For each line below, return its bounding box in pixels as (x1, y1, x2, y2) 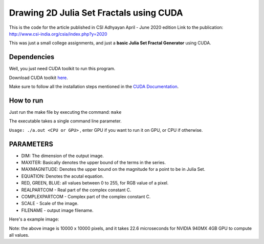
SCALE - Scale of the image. (21, 201, 79, 206)
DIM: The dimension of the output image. (21, 153, 104, 159)
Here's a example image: (9, 216, 59, 222)
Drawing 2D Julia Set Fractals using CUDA (9, 7, 183, 18)
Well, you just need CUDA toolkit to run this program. (9, 66, 116, 72)
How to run (9, 96, 44, 104)
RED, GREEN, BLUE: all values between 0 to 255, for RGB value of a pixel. (21, 180, 169, 186)
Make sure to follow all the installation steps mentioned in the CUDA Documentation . (9, 83, 179, 90)
